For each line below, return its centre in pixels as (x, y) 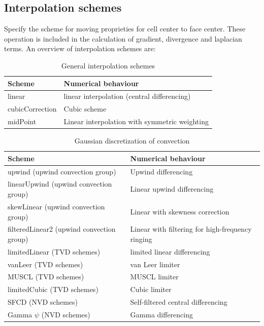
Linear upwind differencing (172, 189)
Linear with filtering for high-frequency (191, 229)
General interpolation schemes (108, 65)
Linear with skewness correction (180, 211)
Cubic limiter (151, 289)
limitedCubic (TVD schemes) (53, 289)
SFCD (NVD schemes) (43, 302)
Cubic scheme (85, 109)
